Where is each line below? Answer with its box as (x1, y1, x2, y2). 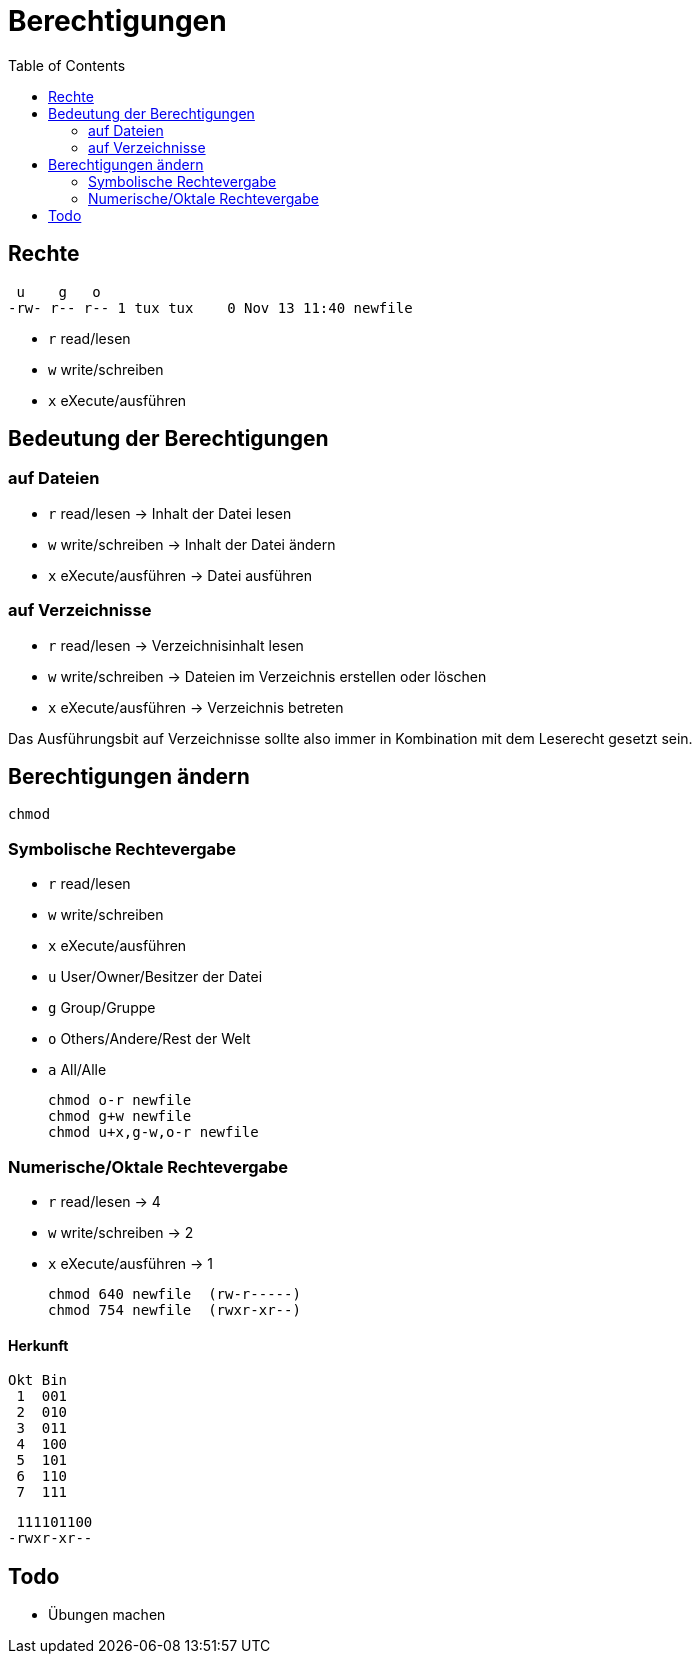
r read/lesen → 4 (48, 1192, 161, 1210)
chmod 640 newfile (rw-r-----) (48, 1285, 301, 1302)
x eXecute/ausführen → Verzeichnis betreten (48, 698, 344, 716)
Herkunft (8, 1336, 69, 1354)
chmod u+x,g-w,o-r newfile (48, 1124, 259, 1141)
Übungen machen (48, 1605, 166, 1623)
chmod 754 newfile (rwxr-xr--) (48, 1301, 301, 1318)
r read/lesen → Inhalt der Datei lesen (48, 504, 292, 522)
